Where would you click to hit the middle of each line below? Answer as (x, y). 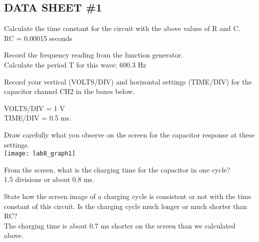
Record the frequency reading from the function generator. (94, 55)
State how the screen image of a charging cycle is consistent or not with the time (128, 196)
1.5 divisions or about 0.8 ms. (49, 179)
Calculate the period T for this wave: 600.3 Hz (75, 64)
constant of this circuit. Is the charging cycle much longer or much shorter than (126, 206)
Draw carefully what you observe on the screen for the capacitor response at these (129, 134)
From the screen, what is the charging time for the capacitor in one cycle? (117, 169)
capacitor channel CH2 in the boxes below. (69, 91)
